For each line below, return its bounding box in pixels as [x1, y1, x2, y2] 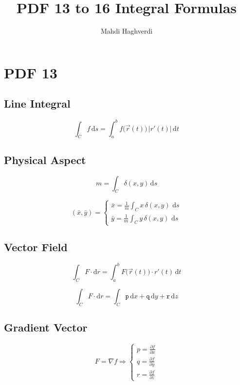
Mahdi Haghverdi [100, 26, 153, 36]
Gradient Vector [4, 320, 88, 335]
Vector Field [4, 239, 68, 254]
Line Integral [4, 96, 71, 111]
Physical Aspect [4, 152, 86, 167]
